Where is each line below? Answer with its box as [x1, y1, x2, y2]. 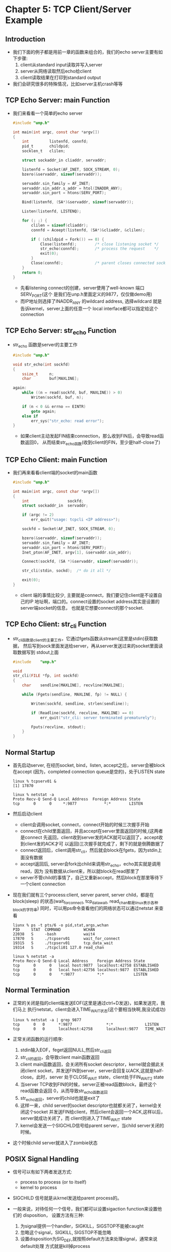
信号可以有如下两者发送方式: [12, 1169, 72, 1175]
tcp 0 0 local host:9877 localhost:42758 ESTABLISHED [12, 963, 159, 968]
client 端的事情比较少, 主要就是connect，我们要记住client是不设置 [20, 592, 158, 598]
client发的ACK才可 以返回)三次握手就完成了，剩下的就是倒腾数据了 [24, 841, 164, 847]
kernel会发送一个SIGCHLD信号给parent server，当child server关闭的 [20, 1122, 164, 1128]
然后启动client [12, 811, 42, 817]
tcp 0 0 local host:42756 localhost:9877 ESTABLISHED [12, 968, 159, 973]
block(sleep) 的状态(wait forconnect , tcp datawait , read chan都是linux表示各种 [12, 898, 159, 905]
